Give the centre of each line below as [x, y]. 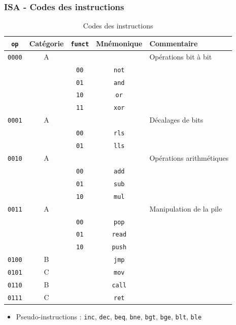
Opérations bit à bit [181, 56]
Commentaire [174, 43]
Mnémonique [119, 43]
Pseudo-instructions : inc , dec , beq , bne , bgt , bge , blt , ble [109, 317]
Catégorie [46, 43]
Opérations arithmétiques [189, 158]
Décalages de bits [176, 120]
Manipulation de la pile [186, 208]
